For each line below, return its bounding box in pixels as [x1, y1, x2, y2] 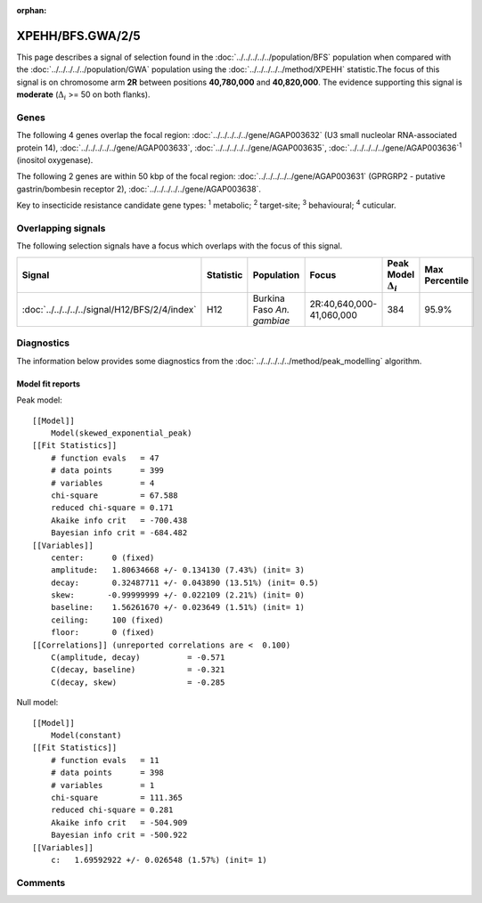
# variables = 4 [50, 477, 155, 488]
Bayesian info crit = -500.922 [50, 830, 188, 841]
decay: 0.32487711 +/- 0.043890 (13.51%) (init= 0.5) [50, 577, 320, 588]
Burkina [252, 292, 285, 305]
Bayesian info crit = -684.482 [50, 528, 188, 538]
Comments [16, 876, 66, 889]
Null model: [16, 697, 59, 708]
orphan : [16, 5, 47, 15]
